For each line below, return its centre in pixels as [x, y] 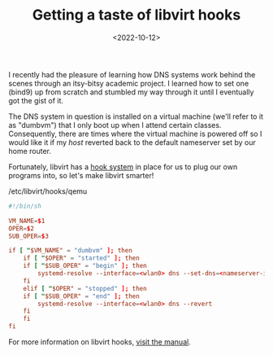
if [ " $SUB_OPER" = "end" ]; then [81, 296]
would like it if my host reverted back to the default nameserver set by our [132, 142]
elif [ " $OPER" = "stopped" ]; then [85, 288]
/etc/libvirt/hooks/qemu [48, 191]
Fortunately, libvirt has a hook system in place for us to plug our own [123, 167]
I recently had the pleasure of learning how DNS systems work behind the [132, 74]
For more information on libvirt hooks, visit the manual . [100, 342]
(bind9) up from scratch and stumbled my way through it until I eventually [131, 92]
